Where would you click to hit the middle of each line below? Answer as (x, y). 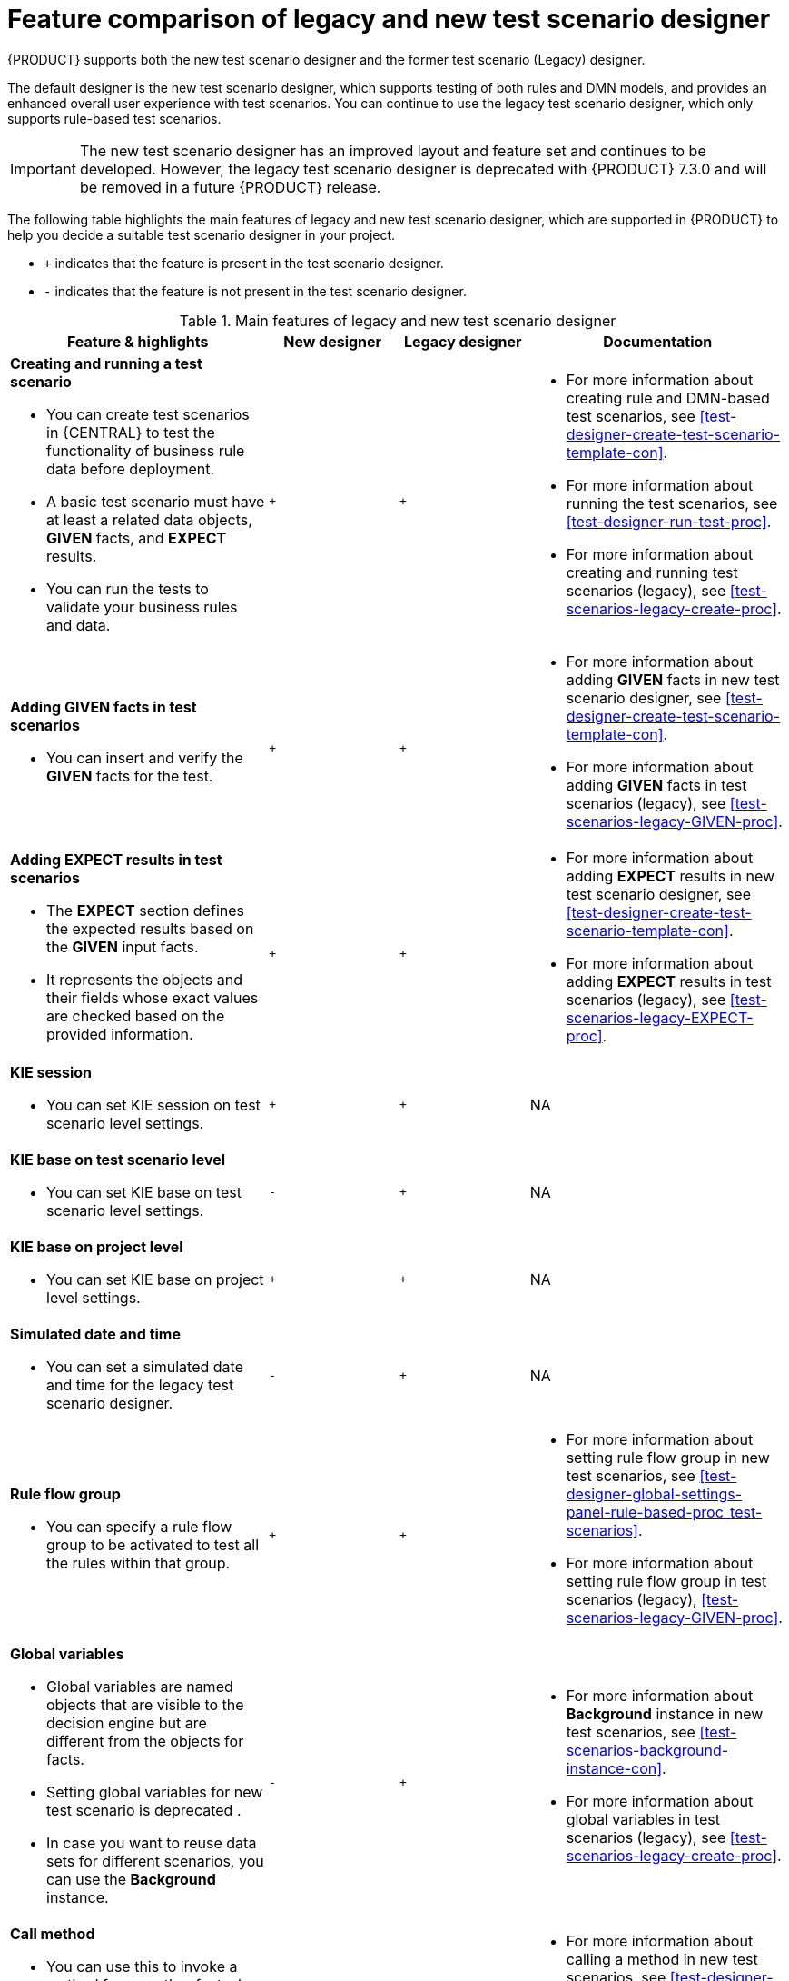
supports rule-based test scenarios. (114, 118)
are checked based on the (136, 1015)
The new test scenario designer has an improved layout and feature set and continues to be (393, 150)
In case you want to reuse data (152, 1842)
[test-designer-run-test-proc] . (669, 521)
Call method (53, 1933)
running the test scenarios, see (672, 503)
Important (43, 169)
